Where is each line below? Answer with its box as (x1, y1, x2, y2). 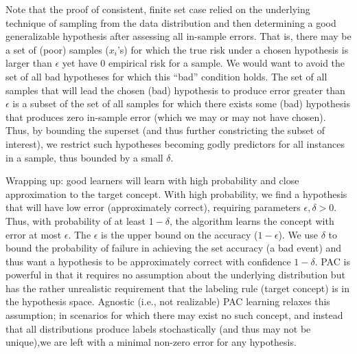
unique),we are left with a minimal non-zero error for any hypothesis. (5, 335, 297, 349)
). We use (278, 227, 319, 241)
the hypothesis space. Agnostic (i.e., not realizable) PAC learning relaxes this (5, 294, 330, 309)
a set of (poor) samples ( (5, 42, 109, 56)
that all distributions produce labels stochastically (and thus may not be (5, 321, 311, 335)
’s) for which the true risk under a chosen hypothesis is (117, 42, 349, 56)
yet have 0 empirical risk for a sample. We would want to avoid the (62, 56, 345, 70)
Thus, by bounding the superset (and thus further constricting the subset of (5, 123, 325, 137)
